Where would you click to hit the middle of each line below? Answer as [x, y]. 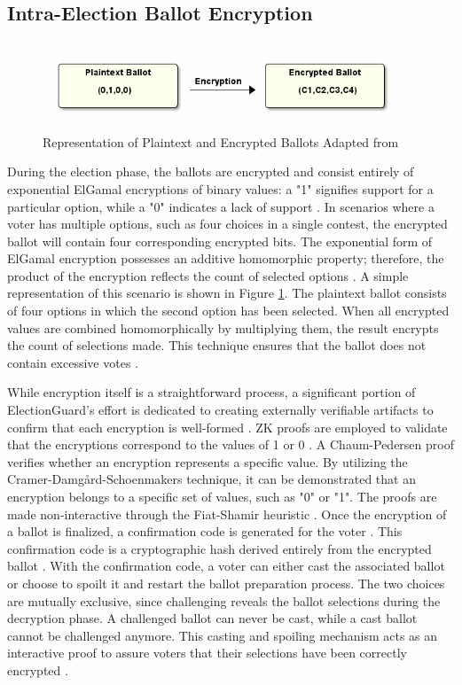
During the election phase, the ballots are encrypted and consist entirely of [211, 171]
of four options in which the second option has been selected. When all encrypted [228, 311]
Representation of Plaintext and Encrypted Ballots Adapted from [221, 141]
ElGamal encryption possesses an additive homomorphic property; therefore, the [226, 258]
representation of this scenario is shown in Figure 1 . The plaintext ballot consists [227, 293]
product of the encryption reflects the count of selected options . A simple [208, 275]
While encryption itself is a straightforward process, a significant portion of [211, 392]
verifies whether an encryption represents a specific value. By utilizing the [208, 461]
